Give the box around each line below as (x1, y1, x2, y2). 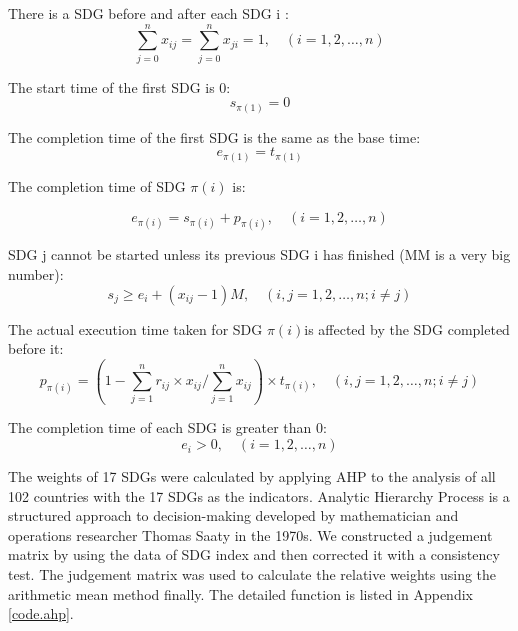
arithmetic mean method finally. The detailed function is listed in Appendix (8, 583, 473, 604)
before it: (8, 338, 64, 359)
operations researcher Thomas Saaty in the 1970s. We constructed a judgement (8, 524, 493, 545)
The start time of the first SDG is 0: (8, 76, 231, 97)
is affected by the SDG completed (304, 318, 510, 339)
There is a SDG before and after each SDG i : (8, 3, 289, 23)
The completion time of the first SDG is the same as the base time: (8, 126, 421, 147)
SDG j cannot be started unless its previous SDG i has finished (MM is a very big (8, 244, 511, 265)
